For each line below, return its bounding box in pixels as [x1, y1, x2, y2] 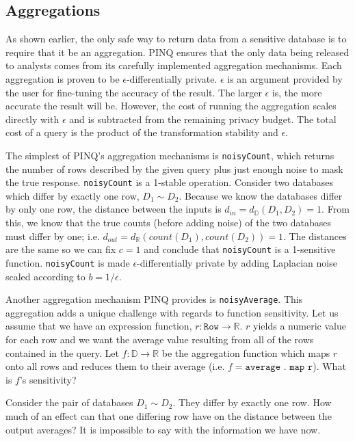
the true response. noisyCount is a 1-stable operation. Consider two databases [5, 175, 334, 189]
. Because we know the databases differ [179, 188, 343, 202]
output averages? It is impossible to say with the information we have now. [5, 422, 321, 436]
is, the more [272, 85, 322, 99]
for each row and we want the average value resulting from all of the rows [5, 332, 314, 346]
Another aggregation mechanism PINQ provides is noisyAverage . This [5, 292, 303, 306]
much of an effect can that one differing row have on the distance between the [5, 408, 332, 423]
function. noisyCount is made [5, 255, 130, 269]
